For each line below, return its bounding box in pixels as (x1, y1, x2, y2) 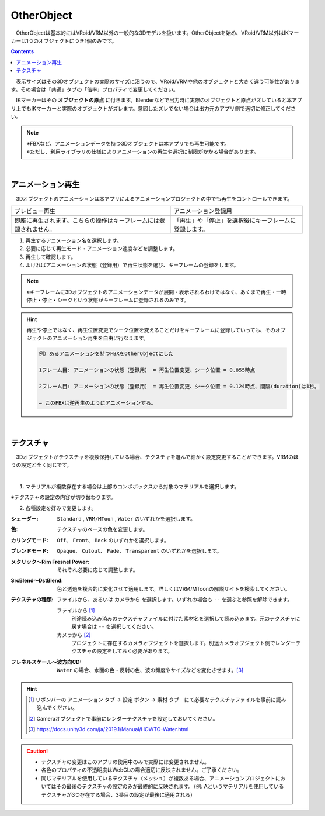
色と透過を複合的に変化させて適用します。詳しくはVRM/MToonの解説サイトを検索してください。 (57, 585, 291, 592)
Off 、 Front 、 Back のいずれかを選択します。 (57, 536, 169, 543)
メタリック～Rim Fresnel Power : (11, 558, 90, 565)
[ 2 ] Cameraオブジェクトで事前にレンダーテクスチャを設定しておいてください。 (28, 715, 218, 722)
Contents (11, 48, 34, 55)
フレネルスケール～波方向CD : (11, 658, 82, 665)
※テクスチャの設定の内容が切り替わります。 (11, 494, 116, 501)
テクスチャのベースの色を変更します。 (57, 526, 148, 533)
